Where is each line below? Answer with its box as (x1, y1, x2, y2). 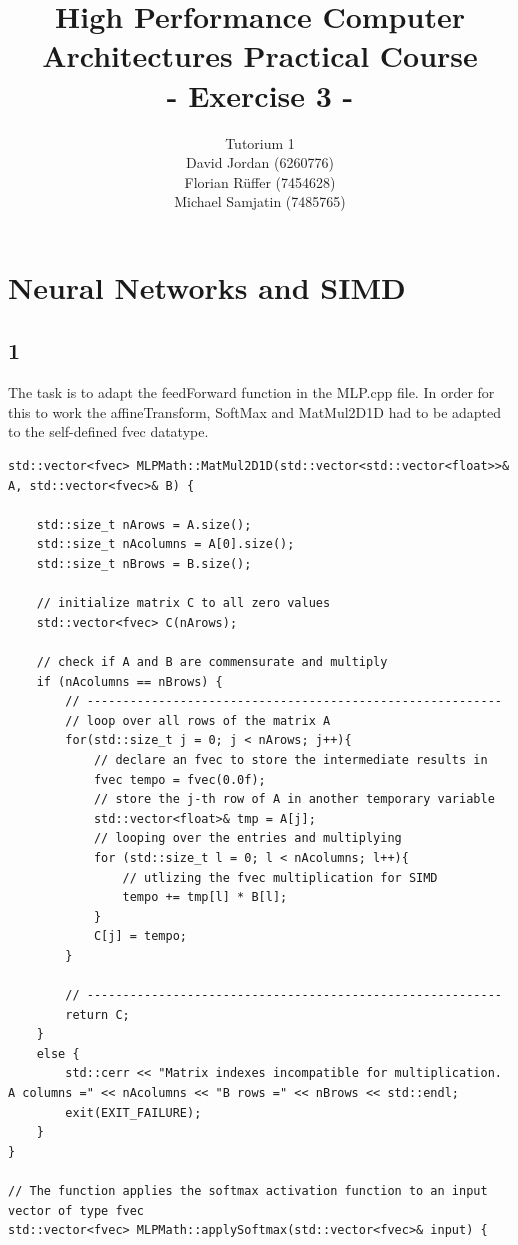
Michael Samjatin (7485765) (174, 191, 346, 212)
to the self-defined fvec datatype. (8, 421, 209, 442)
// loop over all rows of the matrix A (65, 713, 331, 728)
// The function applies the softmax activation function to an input (8, 1184, 488, 1199)
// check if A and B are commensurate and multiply (36, 654, 388, 669)
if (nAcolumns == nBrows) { (36, 674, 223, 689)
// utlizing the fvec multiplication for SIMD (122, 870, 438, 885)
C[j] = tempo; (93, 929, 187, 944)
